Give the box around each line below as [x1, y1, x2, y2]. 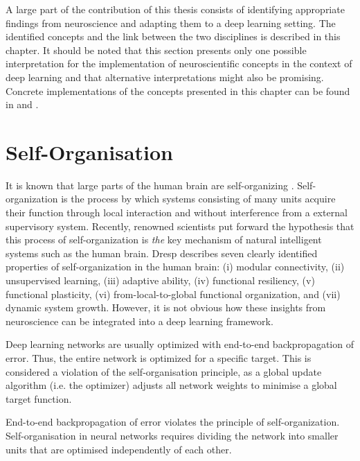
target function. [6, 391, 72, 406]
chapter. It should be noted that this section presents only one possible [6, 42, 307, 57]
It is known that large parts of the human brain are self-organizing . [6, 177, 294, 192]
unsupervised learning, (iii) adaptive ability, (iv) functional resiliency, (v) [6, 273, 315, 288]
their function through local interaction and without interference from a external [6, 205, 348, 220]
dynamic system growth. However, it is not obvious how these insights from [6, 300, 326, 315]
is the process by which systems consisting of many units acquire [61, 191, 336, 206]
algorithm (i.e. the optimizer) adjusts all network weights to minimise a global [6, 378, 337, 392]
